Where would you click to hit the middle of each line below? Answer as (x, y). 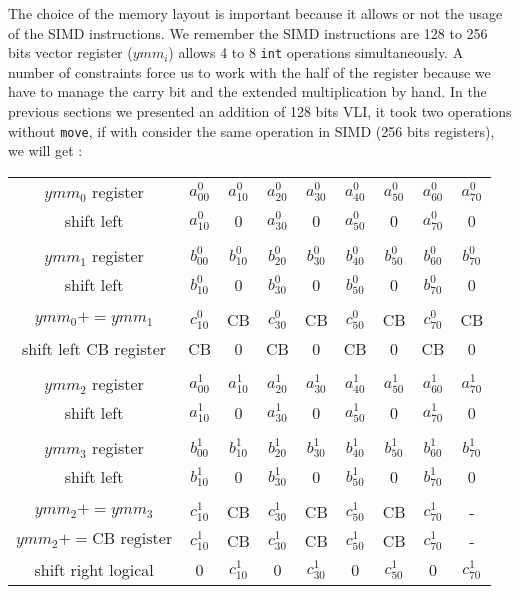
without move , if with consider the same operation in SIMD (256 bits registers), (251, 130)
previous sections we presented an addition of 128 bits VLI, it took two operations (260, 111)
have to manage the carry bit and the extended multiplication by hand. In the (247, 91)
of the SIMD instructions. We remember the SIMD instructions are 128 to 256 (248, 32)
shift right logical (94, 569)
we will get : (45, 150)
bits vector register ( (70, 52)
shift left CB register (94, 348)
